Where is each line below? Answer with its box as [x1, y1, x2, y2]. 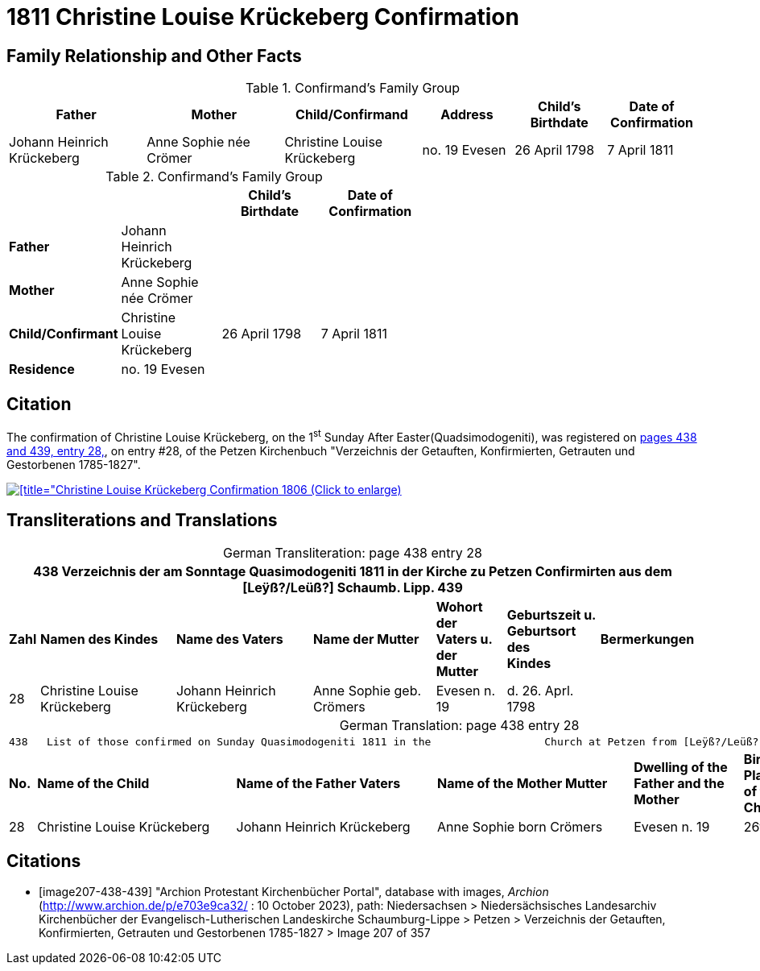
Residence [9, 361, 75, 378]
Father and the [634, 774, 725, 791]
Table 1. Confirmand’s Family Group [245, 80, 461, 97]
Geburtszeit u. [506, 606, 597, 623]
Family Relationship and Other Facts [6, 45, 302, 66]
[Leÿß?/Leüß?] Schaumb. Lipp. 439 [242, 579, 463, 595]
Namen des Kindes [40, 630, 159, 647]
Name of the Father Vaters [236, 774, 401, 791]
